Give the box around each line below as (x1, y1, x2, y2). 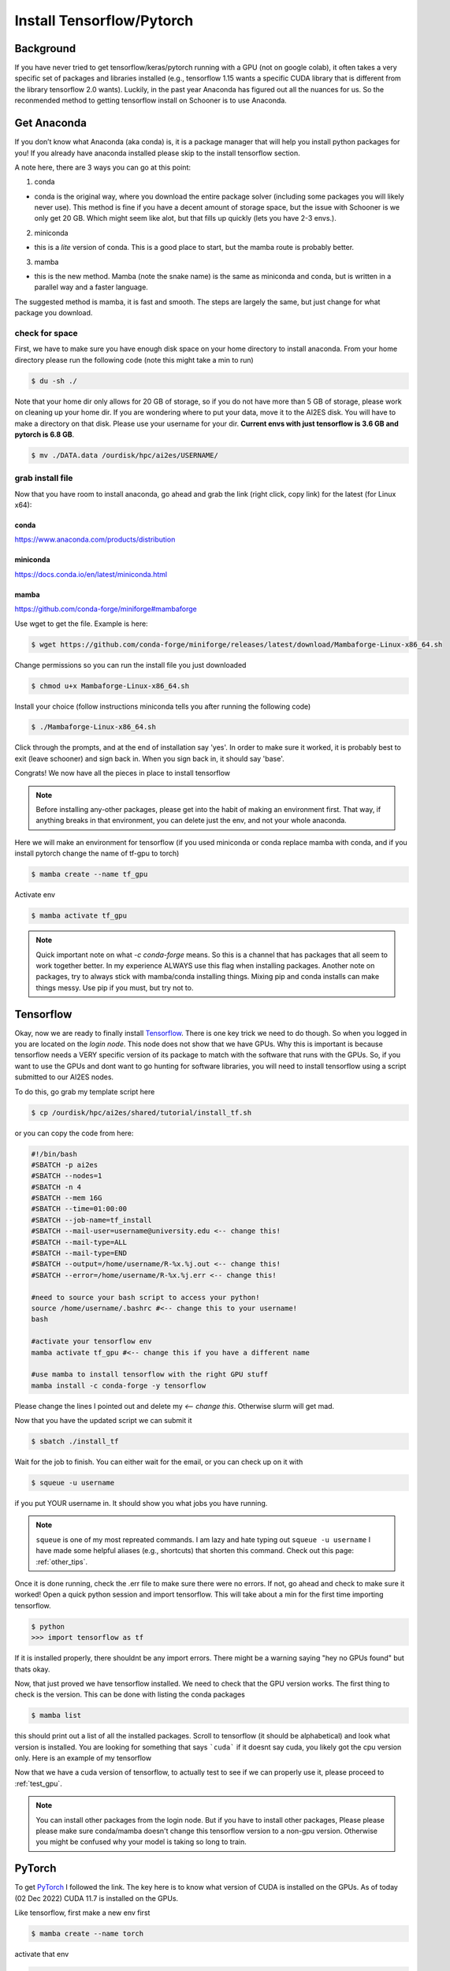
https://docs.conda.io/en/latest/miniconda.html (14, 569, 168, 579)
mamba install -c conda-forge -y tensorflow (31, 1380, 206, 1390)
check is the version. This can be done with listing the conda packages (14, 1690, 246, 1699)
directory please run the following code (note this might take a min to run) (14, 355, 254, 364)
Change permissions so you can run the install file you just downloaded (14, 660, 247, 669)
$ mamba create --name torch (31, 1929, 144, 1939)
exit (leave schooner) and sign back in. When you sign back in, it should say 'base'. (14, 754, 285, 763)
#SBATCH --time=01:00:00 (31, 1205, 128, 1213)
